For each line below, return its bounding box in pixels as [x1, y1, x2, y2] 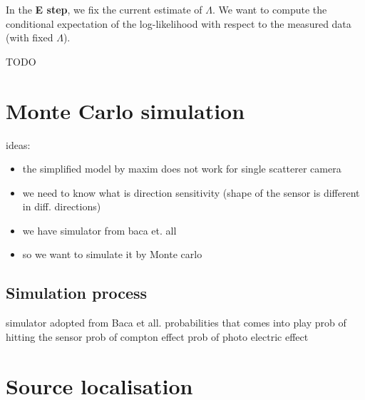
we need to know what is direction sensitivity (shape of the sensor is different [22, 185, 360, 200]
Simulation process [6, 282, 148, 304]
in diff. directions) [22, 199, 101, 214]
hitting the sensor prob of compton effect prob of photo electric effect [6, 329, 309, 344]
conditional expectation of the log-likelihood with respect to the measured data [6, 16, 351, 31]
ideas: [6, 137, 31, 152]
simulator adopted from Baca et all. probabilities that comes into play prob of [6, 315, 346, 330]
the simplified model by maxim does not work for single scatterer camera [22, 161, 341, 176]
